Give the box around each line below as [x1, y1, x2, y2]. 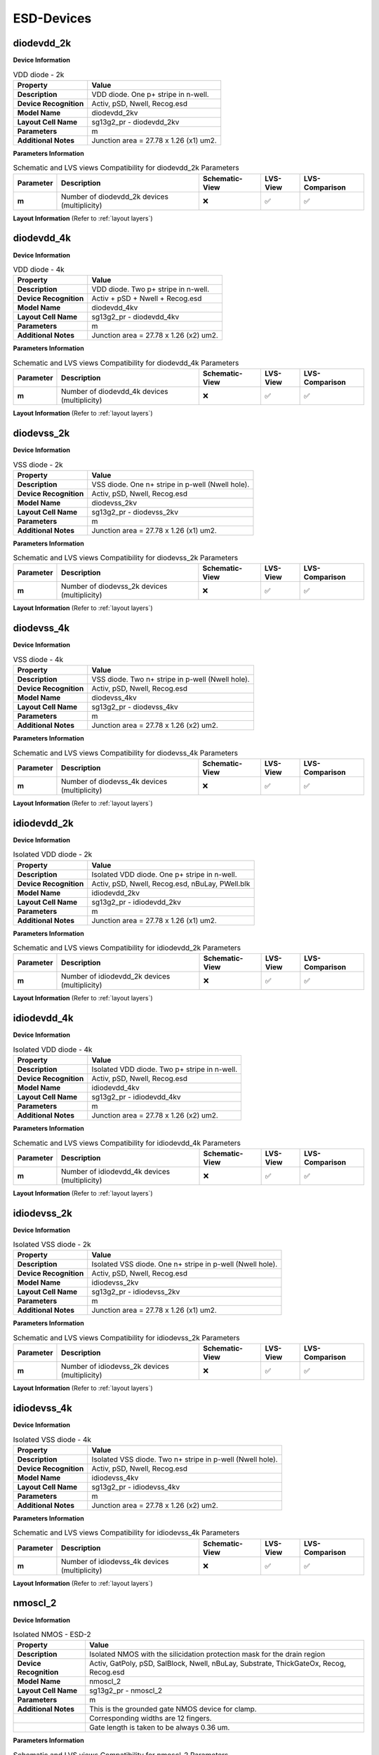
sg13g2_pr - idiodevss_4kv [91, 1482, 180, 1492]
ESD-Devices [13, 11, 92, 26]
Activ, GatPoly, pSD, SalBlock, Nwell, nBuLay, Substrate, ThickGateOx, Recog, [88, 1659, 347, 1669]
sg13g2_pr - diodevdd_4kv [91, 312, 180, 322]
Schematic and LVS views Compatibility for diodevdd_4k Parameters [13, 358, 239, 368]
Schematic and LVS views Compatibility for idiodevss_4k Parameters [13, 1528, 240, 1537]
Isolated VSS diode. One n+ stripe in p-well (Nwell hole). [91, 1259, 278, 1269]
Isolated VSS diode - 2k [13, 1240, 91, 1250]
